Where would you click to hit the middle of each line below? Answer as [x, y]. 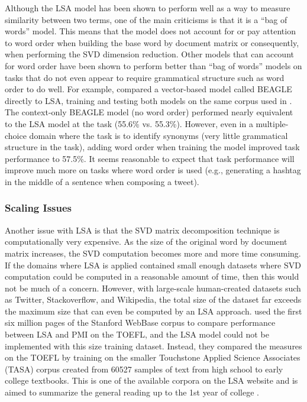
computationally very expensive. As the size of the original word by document [146, 241]
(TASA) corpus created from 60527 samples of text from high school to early [144, 369]
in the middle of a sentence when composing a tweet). [102, 181]
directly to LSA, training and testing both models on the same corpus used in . [148, 100]
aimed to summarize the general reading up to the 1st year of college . [132, 392]
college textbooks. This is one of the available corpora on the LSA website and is [151, 380]
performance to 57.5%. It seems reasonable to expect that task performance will [150, 158]
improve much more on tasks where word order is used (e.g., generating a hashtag [153, 170]
